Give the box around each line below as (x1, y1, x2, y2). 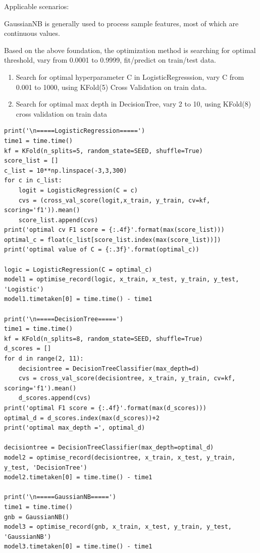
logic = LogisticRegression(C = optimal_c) (4, 266, 152, 273)
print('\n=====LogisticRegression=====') (4, 127, 145, 135)
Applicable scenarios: (4, 1, 69, 11)
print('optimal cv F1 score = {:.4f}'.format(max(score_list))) (4, 226, 225, 234)
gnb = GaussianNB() (4, 513, 69, 521)
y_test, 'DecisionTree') (4, 464, 87, 471)
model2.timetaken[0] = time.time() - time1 (4, 474, 152, 481)
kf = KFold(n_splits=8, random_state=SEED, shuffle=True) (4, 335, 203, 342)
